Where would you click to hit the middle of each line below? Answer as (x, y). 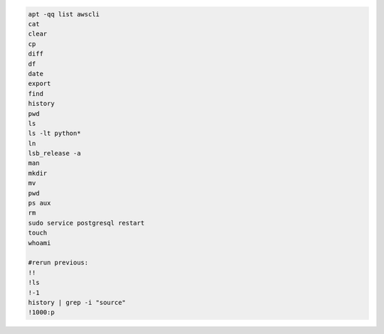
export (39, 84)
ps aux (39, 203)
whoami (39, 243)
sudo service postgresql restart (86, 223)
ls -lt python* (54, 134)
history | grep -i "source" (77, 302)
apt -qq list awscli (64, 14)
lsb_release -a (54, 153)
